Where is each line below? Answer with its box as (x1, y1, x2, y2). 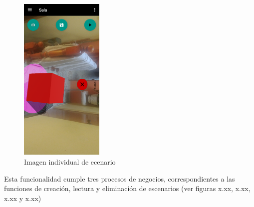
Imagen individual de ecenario (24, 156, 116, 167)
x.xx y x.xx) (4, 193, 41, 203)
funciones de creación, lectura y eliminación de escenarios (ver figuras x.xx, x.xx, (4, 183, 251, 194)
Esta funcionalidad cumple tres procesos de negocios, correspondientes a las (4, 173, 235, 184)
